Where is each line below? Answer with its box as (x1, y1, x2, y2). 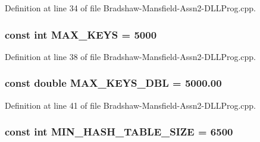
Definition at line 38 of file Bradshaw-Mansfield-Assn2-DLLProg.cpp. (5, 50, 256, 62)
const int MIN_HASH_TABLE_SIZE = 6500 (5, 124, 233, 139)
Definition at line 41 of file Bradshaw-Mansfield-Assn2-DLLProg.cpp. (5, 99, 256, 111)
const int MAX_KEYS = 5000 (5, 27, 157, 42)
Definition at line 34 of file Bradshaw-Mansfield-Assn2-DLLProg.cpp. (5, 2, 256, 14)
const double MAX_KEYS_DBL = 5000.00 (5, 75, 222, 90)
